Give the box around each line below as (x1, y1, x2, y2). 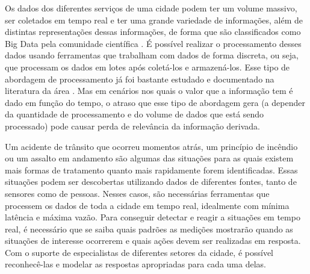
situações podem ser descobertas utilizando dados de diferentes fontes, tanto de (5, 175, 297, 188)
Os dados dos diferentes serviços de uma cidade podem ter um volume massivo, (5, 2, 297, 14)
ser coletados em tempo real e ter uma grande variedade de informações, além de (5, 13, 303, 26)
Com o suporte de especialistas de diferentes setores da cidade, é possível (5, 246, 274, 258)
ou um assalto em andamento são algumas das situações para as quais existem (5, 152, 294, 164)
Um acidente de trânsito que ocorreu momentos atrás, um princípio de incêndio (5, 140, 298, 152)
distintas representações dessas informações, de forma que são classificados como (5, 25, 301, 38)
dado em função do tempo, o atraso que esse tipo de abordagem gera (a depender (5, 96, 305, 108)
